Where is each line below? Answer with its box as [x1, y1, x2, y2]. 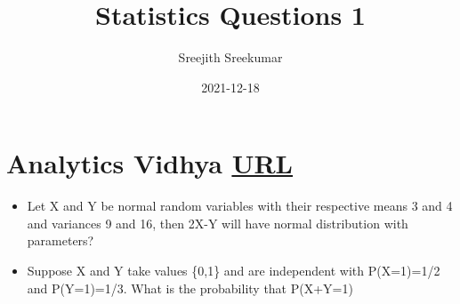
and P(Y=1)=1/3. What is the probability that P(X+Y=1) [27, 278, 353, 297]
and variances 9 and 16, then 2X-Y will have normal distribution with [27, 213, 408, 232]
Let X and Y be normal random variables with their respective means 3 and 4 [27, 196, 453, 215]
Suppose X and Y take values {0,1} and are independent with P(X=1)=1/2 [27, 261, 440, 280]
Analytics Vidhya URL [6, 145, 293, 181]
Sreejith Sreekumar [178, 48, 283, 67]
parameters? [27, 231, 94, 250]
